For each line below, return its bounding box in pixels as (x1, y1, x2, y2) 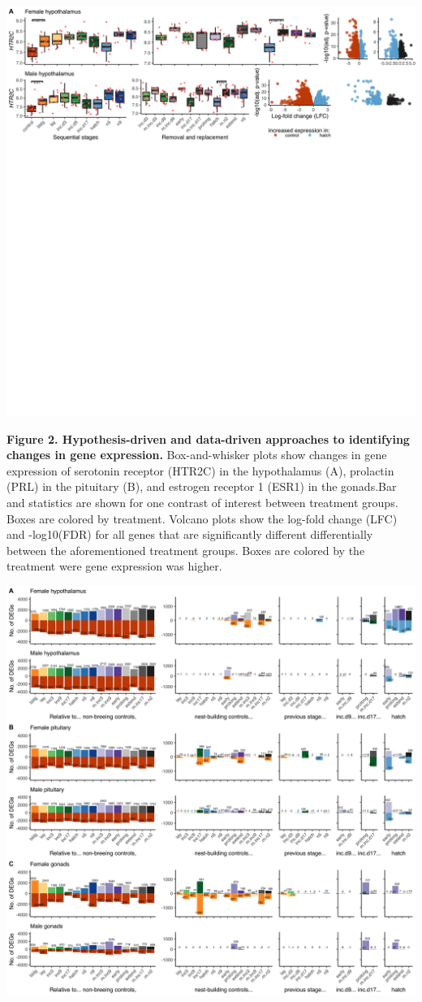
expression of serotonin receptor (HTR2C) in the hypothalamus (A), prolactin (6, 462, 394, 479)
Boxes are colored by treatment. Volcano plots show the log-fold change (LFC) (6, 510, 398, 527)
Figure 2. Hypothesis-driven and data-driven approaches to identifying (6, 430, 410, 447)
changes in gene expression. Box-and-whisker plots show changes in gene (6, 446, 387, 463)
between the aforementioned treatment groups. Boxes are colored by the (6, 541, 365, 558)
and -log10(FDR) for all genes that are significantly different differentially (6, 526, 373, 543)
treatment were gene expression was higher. (6, 557, 222, 575)
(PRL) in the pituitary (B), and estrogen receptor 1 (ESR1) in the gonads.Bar (6, 478, 397, 495)
